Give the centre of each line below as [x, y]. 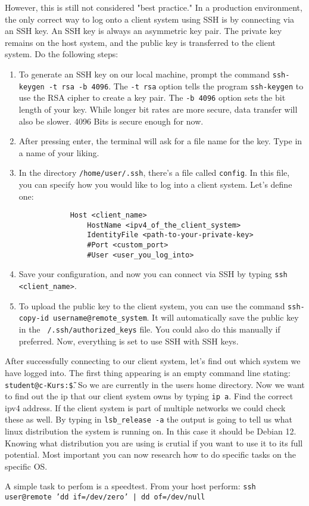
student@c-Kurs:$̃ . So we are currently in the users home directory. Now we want [155, 384]
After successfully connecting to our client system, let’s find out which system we [153, 361]
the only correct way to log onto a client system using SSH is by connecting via [150, 19]
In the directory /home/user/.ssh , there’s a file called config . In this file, [154, 173]
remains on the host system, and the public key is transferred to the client [140, 42]
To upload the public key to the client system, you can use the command [152, 305]
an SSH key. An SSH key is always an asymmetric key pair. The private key [143, 31]
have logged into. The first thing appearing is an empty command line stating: [148, 372]
